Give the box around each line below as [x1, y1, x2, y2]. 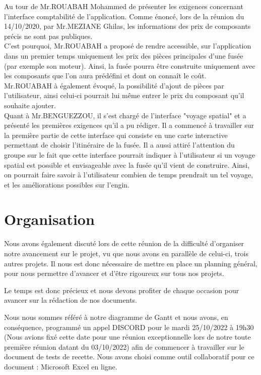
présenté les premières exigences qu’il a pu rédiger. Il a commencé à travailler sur [4, 120, 254, 130]
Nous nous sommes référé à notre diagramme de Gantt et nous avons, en [4, 311, 228, 322]
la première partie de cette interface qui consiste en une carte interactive [4, 129, 228, 140]
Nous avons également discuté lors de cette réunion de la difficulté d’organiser [4, 238, 244, 249]
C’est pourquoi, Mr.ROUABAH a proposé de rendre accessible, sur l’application [4, 40, 251, 51]
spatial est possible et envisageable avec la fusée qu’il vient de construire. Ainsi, [4, 159, 250, 170]
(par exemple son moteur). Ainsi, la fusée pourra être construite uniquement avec [4, 60, 255, 71]
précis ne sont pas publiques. [4, 30, 93, 41]
